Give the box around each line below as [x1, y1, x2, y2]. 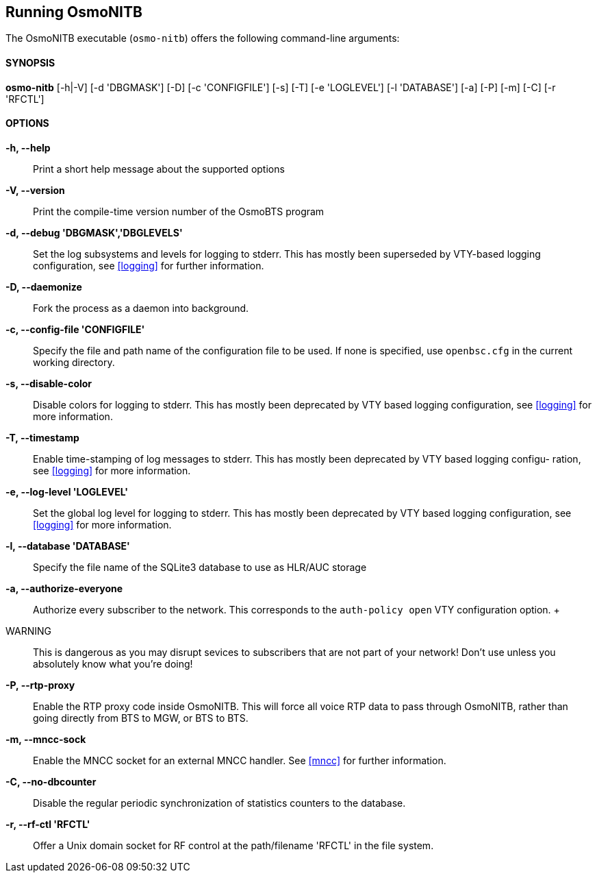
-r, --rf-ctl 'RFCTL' [5, 818, 90, 830]
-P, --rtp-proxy [5, 679, 75, 691]
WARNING [5, 624, 51, 637]
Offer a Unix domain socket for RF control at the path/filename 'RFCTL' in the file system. [33, 839, 434, 851]
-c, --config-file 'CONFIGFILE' [5, 323, 145, 335]
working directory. [33, 356, 115, 368]
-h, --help [5, 141, 51, 154]
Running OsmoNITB [5, 3, 142, 21]
